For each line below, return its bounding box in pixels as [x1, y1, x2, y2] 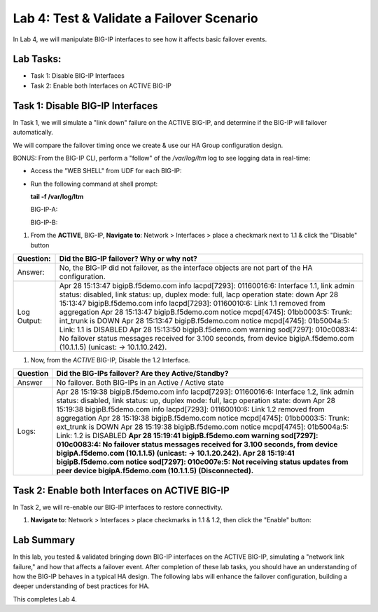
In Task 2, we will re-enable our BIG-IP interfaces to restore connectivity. [13, 503, 223, 511]
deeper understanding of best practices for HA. [13, 582, 150, 590]
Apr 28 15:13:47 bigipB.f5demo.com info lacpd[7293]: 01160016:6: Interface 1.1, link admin [59, 281, 355, 291]
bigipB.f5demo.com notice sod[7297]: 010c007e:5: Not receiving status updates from [56, 457, 349, 467]
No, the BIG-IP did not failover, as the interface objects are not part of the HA [59, 263, 313, 273]
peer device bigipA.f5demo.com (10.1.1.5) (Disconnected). [56, 466, 254, 476]
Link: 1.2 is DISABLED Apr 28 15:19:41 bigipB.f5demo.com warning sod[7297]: [56, 431, 318, 441]
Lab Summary [13, 534, 76, 546]
